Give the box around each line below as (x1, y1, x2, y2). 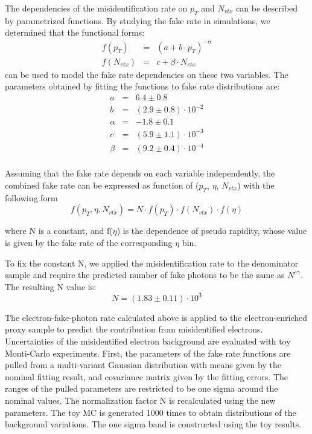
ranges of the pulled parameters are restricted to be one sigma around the (5, 382, 278, 395)
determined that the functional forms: (5, 26, 145, 39)
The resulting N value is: (5, 280, 97, 293)
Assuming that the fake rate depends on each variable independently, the (5, 167, 275, 180)
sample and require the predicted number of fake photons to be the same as (5, 268, 285, 281)
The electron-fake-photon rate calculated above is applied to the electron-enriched (5, 311, 308, 323)
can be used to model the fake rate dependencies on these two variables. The (5, 68, 288, 80)
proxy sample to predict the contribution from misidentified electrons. (5, 323, 263, 335)
